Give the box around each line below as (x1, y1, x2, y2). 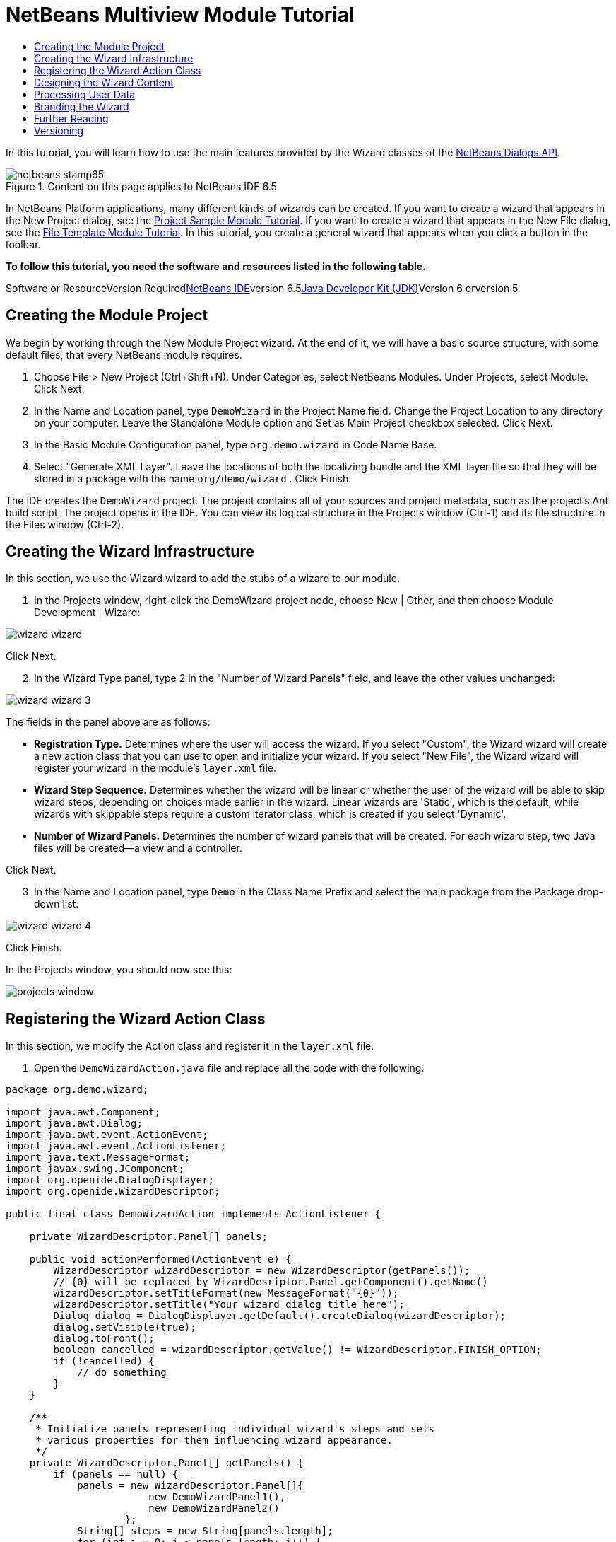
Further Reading (34, 112, 109, 124)
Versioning (34, 124, 84, 137)
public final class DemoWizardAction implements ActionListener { (6, 1208, 381, 1220)
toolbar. (6, 238, 41, 250)
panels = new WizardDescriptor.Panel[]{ (77, 1480, 304, 1492)
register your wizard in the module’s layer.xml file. (34, 762, 276, 775)
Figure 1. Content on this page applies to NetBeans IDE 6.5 (6, 180, 277, 192)
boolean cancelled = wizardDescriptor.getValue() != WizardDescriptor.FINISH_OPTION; (53, 1344, 542, 1356)
